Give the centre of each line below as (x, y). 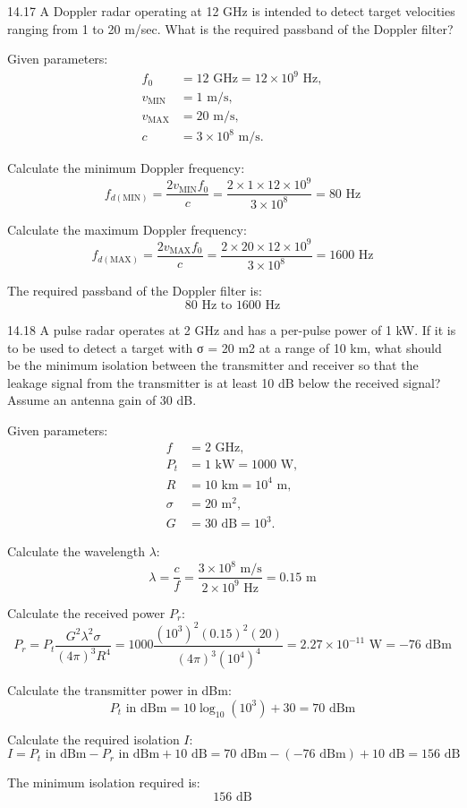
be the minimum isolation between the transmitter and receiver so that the (213, 365)
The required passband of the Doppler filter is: (135, 291)
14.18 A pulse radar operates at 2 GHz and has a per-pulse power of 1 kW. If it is (232, 329)
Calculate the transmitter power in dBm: (119, 690)
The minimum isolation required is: (104, 782)
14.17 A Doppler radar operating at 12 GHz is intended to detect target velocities (231, 11)
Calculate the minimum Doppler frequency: (126, 168)
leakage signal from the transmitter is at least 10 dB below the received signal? (224, 382)
